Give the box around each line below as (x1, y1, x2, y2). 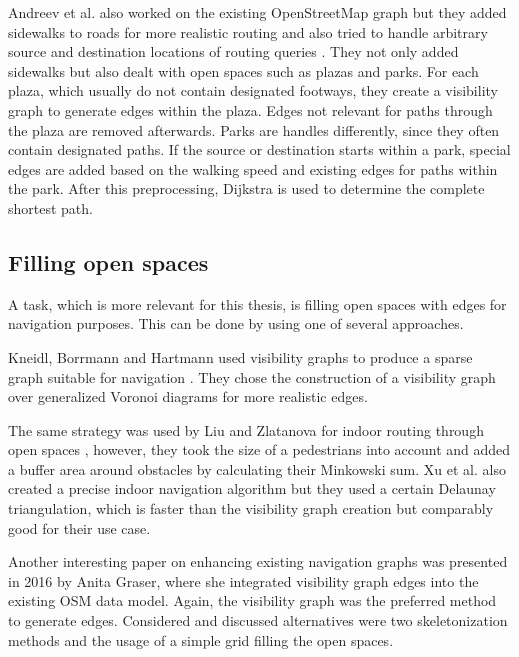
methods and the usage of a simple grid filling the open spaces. (8, 629, 394, 650)
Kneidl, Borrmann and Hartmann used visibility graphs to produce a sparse (8, 346, 473, 367)
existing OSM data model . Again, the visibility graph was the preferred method (8, 590, 497, 611)
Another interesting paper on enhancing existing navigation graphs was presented (8, 551, 508, 572)
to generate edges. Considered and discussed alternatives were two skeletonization (8, 610, 508, 631)
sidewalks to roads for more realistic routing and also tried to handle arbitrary (8, 21, 488, 42)
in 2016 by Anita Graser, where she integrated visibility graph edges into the (8, 570, 479, 591)
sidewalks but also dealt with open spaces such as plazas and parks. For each (8, 60, 479, 81)
